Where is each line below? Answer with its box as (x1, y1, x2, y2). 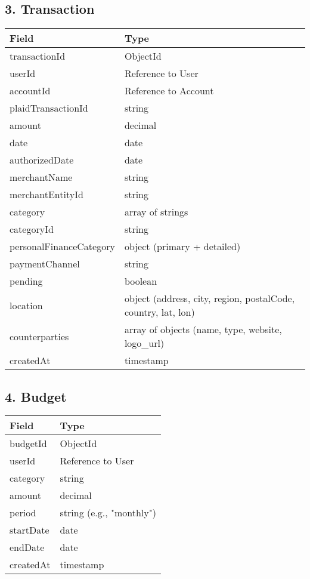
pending (10, 274, 43, 288)
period (10, 506, 36, 520)
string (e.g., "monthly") (60, 506, 156, 520)
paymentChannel (10, 257, 80, 271)
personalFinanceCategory (10, 239, 115, 254)
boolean (124, 274, 157, 288)
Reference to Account (124, 84, 214, 98)
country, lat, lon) (124, 305, 195, 319)
